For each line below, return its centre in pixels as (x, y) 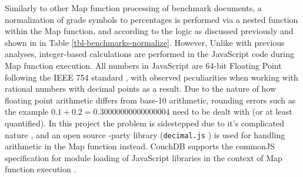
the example (27, 111)
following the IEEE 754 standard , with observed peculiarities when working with (151, 77)
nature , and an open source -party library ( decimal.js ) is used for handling (145, 134)
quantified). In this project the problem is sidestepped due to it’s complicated (144, 123)
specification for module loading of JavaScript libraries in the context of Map (144, 157)
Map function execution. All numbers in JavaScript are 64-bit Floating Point (143, 65)
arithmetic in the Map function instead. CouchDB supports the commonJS (140, 146)
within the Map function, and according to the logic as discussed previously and (149, 31)
